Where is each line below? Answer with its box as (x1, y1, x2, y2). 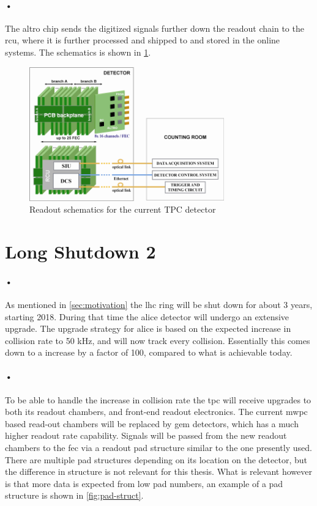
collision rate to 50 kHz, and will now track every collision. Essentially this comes (5, 334, 310, 346)
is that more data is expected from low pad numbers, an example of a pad (5, 477, 283, 490)
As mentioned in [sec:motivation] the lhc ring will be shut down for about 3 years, (5, 298, 313, 310)
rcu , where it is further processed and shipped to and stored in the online (5, 34, 280, 46)
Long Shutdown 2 (5, 238, 156, 263)
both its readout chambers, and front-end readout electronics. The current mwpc (5, 405, 308, 418)
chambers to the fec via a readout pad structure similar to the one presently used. (5, 441, 312, 454)
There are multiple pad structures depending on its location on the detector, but (5, 453, 307, 466)
